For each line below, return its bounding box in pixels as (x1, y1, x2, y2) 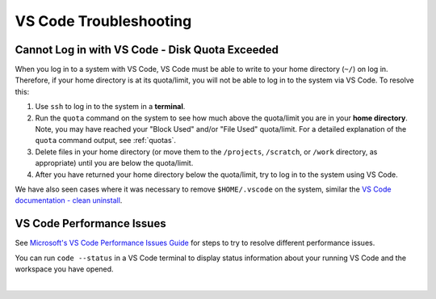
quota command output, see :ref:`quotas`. (35, 136, 177, 145)
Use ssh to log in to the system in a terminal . (35, 102, 186, 112)
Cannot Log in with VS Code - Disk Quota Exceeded (15, 43, 279, 57)
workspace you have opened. (15, 264, 114, 274)
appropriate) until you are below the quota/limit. (35, 158, 194, 168)
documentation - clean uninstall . (15, 196, 123, 205)
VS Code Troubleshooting (15, 12, 192, 30)
